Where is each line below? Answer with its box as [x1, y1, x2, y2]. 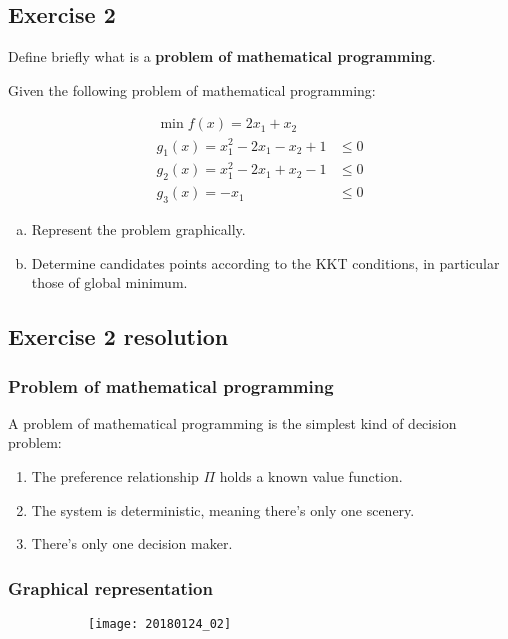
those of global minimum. [31, 272, 188, 293]
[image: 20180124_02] [88, 617, 232, 632]
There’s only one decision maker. [31, 533, 233, 554]
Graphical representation [8, 575, 213, 600]
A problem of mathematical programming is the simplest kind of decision [8, 412, 457, 433]
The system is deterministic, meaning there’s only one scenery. [31, 499, 415, 520]
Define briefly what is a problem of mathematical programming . [8, 46, 436, 67]
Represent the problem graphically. [31, 219, 246, 240]
